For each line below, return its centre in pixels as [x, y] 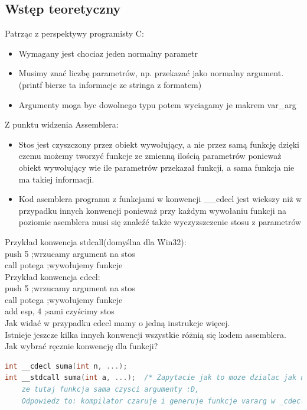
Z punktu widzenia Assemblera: [62, 124]
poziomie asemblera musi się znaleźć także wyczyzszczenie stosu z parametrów [160, 222]
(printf [30, 84]
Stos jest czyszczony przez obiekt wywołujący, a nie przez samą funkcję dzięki [159, 144]
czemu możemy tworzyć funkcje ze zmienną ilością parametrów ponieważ [150, 156]
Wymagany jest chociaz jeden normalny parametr [108, 53]
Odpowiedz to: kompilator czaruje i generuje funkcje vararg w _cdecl [163, 401]
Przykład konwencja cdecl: [53, 276]
